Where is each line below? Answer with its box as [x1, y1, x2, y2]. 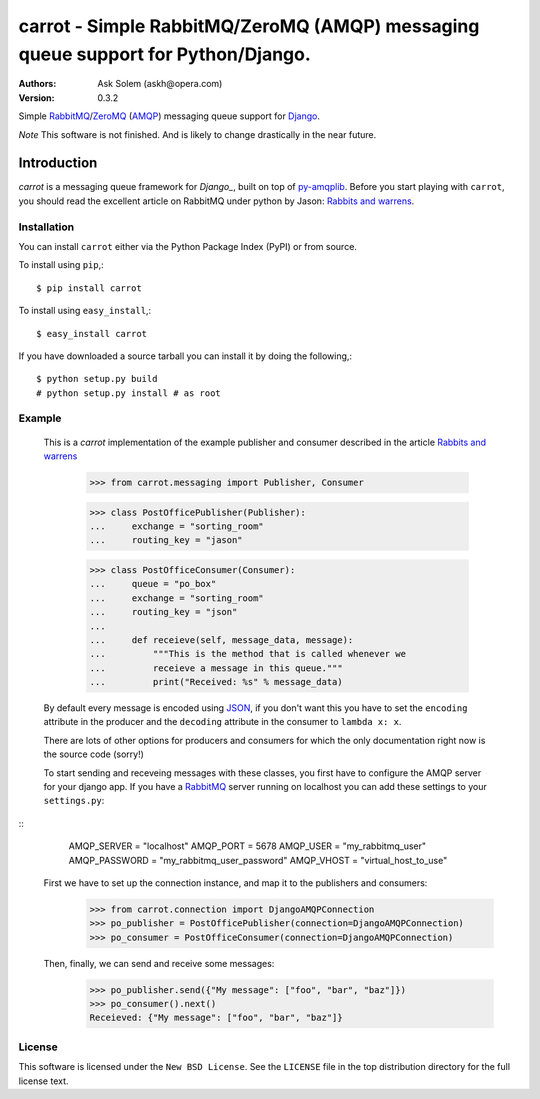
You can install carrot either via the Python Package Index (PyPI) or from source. [18, 240, 357, 252]
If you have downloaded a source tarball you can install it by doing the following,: [18, 350, 353, 362]
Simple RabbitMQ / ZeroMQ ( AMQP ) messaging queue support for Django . [18, 110, 320, 122]
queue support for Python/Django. [18, 43, 312, 65]
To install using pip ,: [18, 259, 104, 271]
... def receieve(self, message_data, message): [89, 634, 354, 645]
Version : [18, 91, 55, 104]
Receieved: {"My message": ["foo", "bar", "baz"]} [89, 1012, 344, 1024]
